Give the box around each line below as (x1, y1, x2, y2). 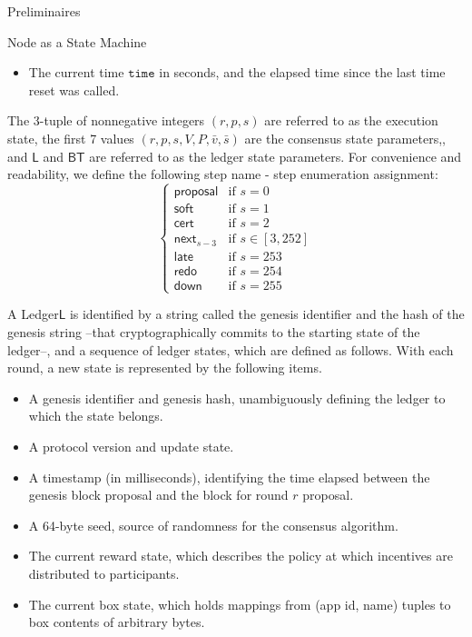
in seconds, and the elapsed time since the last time (159, 63, 446, 82)
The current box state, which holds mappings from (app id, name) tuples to (28, 594, 451, 613)
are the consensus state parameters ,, (244, 128, 446, 147)
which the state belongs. (28, 406, 163, 425)
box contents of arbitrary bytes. (28, 612, 205, 632)
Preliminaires (7, 2, 81, 20)
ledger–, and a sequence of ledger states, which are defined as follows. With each (7, 340, 454, 359)
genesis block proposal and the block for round (28, 485, 289, 504)
